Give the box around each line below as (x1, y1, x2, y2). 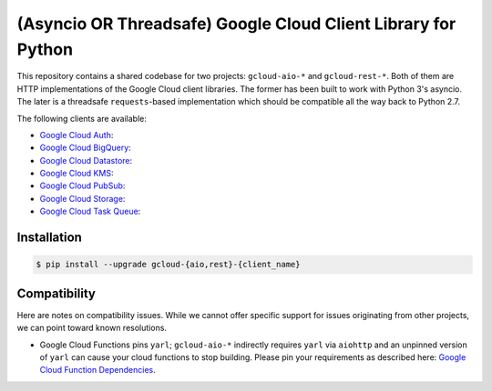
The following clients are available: (16, 113, 148, 124)
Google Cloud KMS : (39, 168, 114, 179)
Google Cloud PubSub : (39, 180, 126, 191)
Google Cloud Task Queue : (39, 206, 141, 217)
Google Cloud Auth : (39, 129, 114, 140)
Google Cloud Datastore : (39, 155, 133, 165)
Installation (16, 230, 82, 246)
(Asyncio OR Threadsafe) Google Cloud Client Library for (16, 14, 456, 34)
